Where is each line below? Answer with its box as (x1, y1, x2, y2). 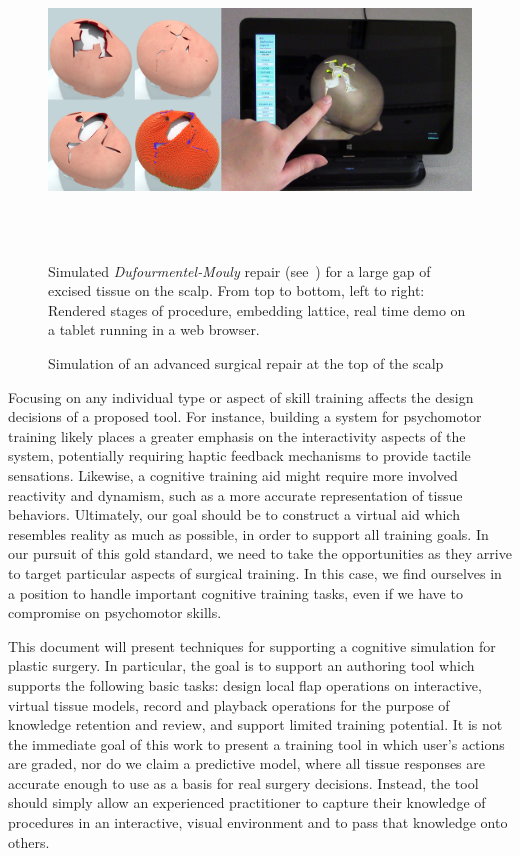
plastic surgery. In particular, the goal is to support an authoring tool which (8, 655, 475, 676)
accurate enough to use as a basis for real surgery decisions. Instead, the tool (8, 772, 479, 793)
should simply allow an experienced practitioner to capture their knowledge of (8, 792, 486, 813)
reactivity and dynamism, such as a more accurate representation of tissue (8, 484, 463, 505)
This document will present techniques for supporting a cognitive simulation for (8, 635, 496, 656)
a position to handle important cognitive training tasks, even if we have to (8, 582, 463, 603)
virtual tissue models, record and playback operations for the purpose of (8, 694, 450, 715)
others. (8, 831, 50, 852)
